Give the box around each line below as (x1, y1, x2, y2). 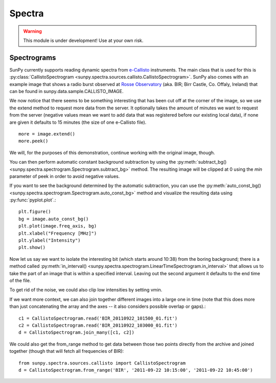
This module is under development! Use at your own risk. (23, 37, 144, 43)
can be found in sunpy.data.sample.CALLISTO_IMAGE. (9, 88, 124, 95)
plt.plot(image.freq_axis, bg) (18, 223, 97, 229)
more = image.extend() (18, 131, 76, 137)
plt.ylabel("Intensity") (18, 238, 81, 243)
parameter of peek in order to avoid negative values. (9, 173, 120, 179)
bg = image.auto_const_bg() (18, 216, 89, 222)
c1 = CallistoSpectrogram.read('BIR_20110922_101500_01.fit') (18, 315, 178, 321)
